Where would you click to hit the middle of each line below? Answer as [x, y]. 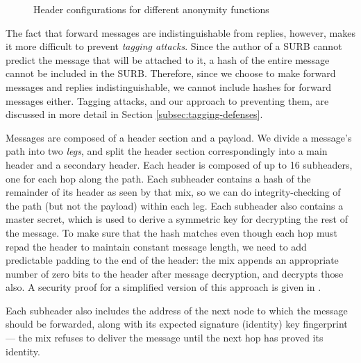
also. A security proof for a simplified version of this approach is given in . [163, 287]
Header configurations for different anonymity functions [151, 9]
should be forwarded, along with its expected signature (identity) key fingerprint [177, 324]
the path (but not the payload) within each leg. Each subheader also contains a [175, 205]
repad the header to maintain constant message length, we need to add [156, 246]
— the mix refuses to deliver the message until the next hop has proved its [165, 338]
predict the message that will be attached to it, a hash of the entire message [168, 59]
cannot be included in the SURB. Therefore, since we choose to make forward [171, 73]
